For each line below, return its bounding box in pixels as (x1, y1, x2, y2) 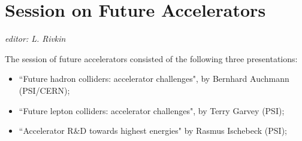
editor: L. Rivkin (5, 32, 66, 45)
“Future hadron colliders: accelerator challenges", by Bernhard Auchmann (19, 72, 289, 85)
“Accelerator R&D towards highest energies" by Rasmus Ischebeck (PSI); (19, 124, 287, 137)
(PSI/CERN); (19, 84, 70, 96)
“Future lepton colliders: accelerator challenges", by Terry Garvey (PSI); (19, 104, 285, 117)
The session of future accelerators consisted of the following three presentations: (5, 52, 298, 65)
